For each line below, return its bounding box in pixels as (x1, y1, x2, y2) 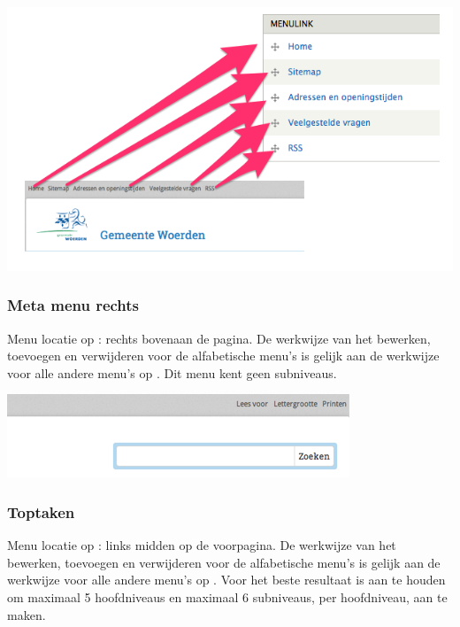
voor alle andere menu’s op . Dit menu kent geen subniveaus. (7, 363, 337, 382)
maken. (7, 605, 46, 623)
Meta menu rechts (7, 294, 140, 316)
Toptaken (7, 500, 75, 522)
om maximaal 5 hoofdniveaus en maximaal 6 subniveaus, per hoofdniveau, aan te (7, 587, 448, 606)
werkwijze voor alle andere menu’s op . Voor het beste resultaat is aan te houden (7, 570, 446, 589)
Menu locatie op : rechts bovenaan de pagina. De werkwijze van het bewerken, (7, 329, 431, 347)
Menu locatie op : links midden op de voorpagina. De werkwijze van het (7, 536, 396, 554)
